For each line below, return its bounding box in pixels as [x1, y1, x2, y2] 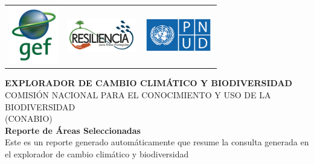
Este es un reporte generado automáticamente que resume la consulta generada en [5, 136, 309, 148]
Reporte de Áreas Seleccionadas [5, 124, 141, 136]
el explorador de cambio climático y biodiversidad [5, 147, 189, 160]
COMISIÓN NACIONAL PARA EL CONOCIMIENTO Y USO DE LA [5, 88, 271, 101]
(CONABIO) [5, 112, 53, 125]
